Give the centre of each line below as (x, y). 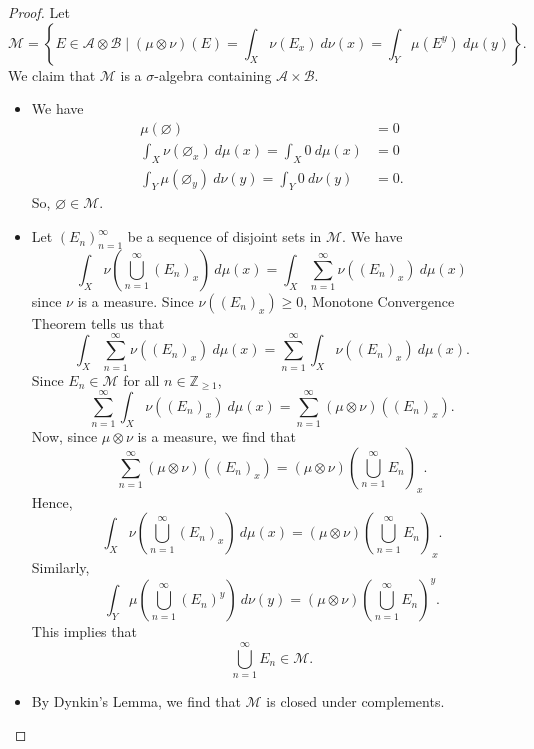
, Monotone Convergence (379, 300)
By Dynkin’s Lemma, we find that (136, 700)
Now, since (64, 436)
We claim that (52, 74)
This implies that (84, 631)
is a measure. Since (135, 300)
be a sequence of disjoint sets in (224, 236)
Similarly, (60, 567)
